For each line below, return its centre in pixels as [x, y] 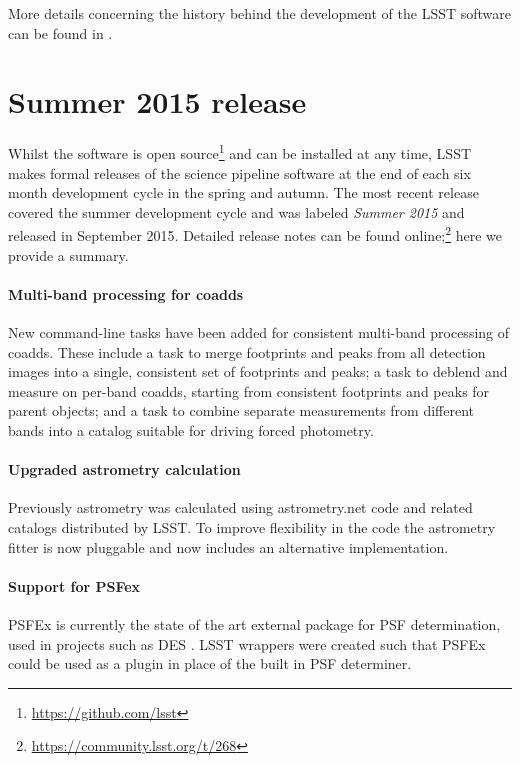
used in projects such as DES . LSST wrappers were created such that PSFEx [247, 643]
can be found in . [60, 32]
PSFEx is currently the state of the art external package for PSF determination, [254, 623]
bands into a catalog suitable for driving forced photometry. [191, 429]
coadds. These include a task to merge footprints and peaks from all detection [247, 351]
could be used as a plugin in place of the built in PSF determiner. [210, 663]
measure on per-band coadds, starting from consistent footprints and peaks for [249, 390]
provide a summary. [68, 254]
